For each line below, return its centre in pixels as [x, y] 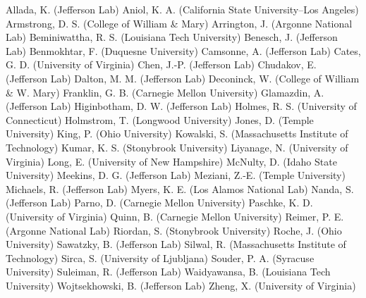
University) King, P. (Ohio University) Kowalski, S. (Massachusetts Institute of [177, 134]
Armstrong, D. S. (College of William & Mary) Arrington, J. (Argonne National [179, 23]
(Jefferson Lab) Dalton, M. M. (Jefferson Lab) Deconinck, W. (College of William [183, 78]
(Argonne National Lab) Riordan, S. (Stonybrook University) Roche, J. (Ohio [174, 230]
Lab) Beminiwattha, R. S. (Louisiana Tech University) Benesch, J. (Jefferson [172, 37]
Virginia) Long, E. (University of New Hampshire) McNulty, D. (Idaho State [171, 161]
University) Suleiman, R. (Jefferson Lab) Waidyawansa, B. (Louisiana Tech [168, 272]
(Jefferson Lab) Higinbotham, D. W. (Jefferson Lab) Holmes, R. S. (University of [181, 106]
